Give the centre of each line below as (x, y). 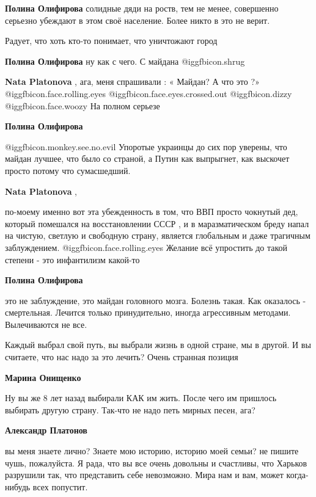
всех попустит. (60, 486)
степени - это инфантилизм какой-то (72, 259)
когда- (297, 475)
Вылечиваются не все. (46, 324)
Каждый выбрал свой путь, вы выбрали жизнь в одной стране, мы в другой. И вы (158, 345)
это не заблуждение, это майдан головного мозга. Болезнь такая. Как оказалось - (156, 300)
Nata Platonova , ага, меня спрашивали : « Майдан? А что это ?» (132, 82)
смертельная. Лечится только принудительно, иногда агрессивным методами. (148, 312)
